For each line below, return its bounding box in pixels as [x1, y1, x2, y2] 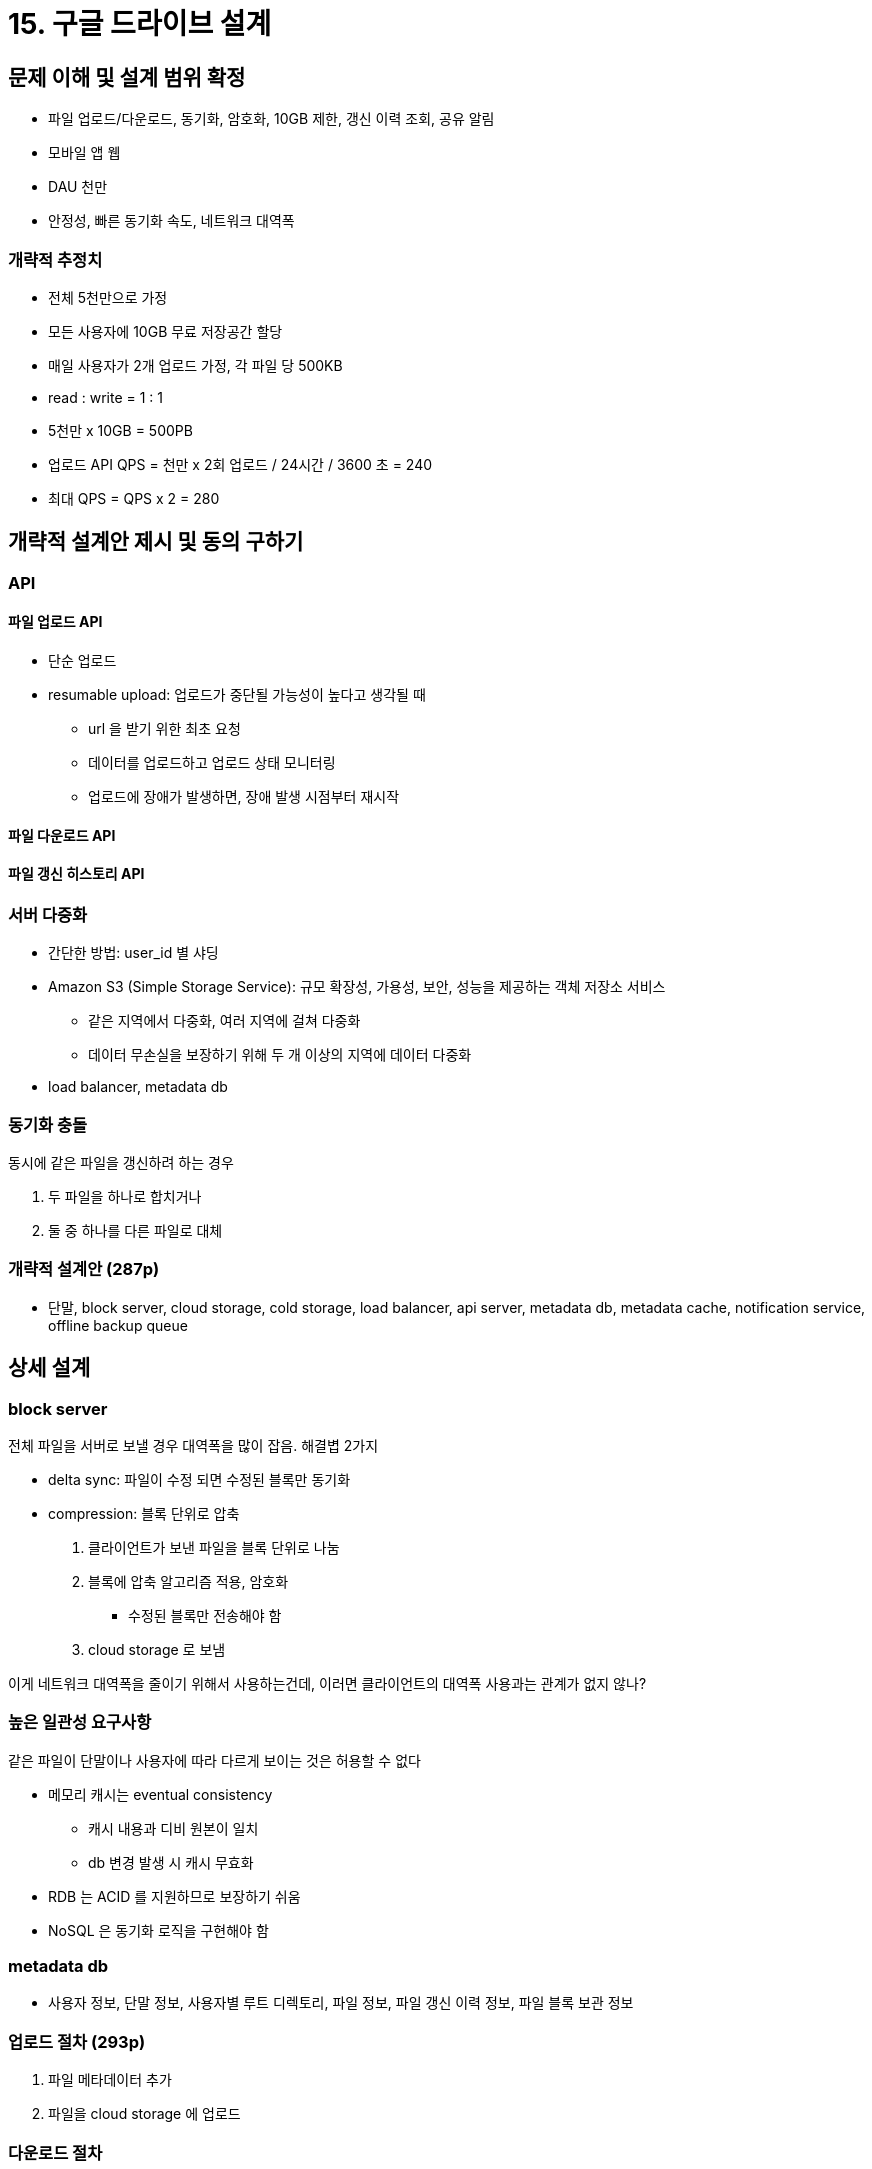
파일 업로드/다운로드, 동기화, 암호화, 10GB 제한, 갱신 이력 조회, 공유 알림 [48, 110, 495, 128]
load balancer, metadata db [48, 1078, 228, 1096]
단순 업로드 [48, 651, 117, 669]
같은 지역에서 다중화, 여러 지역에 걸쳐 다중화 [88, 1012, 361, 1030]
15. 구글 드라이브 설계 [8, 7, 272, 41]
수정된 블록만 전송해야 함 [128, 1606, 282, 1624]
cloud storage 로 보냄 [88, 1640, 226, 1658]
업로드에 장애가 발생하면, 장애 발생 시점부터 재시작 [88, 787, 400, 805]
